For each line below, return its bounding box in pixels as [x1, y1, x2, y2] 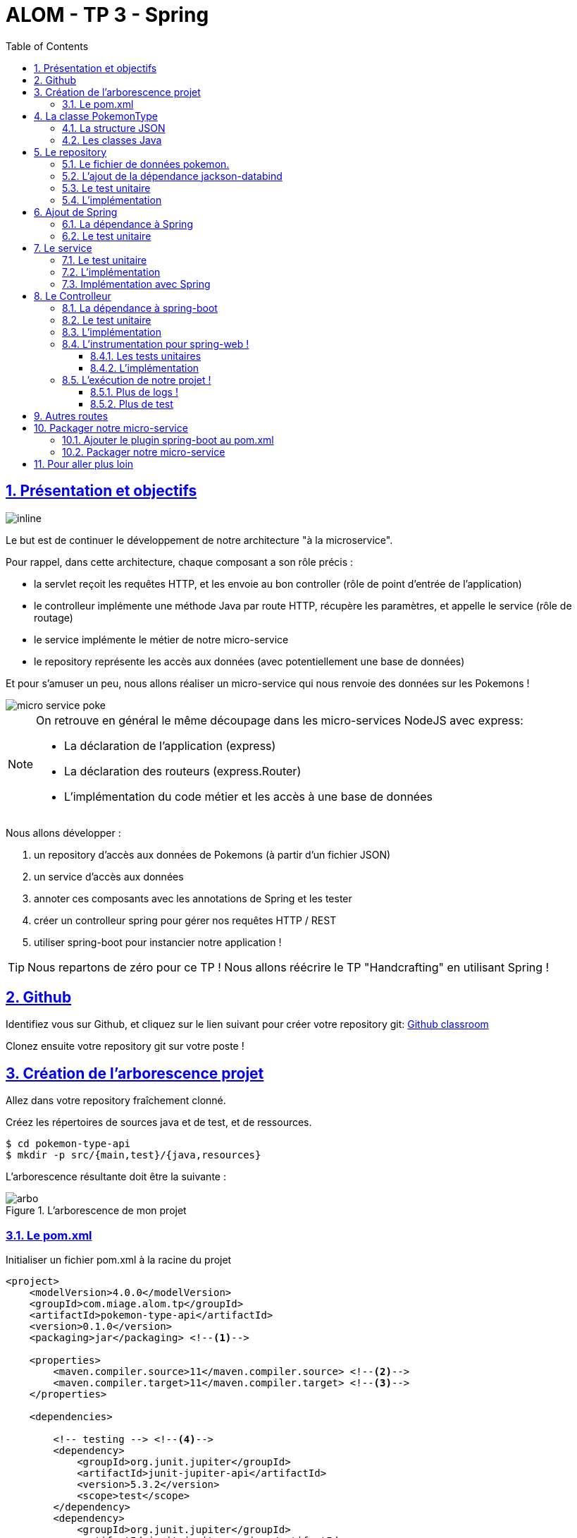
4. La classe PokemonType [34, 109, 158, 122]
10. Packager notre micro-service [34, 421, 188, 434]
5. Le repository [34, 145, 107, 158]
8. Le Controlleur [34, 289, 111, 302]
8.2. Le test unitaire [62, 313, 151, 326]
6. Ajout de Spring [34, 205, 118, 218]
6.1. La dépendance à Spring [62, 217, 193, 230]
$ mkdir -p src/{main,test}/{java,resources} [6, 1149, 261, 1161]
